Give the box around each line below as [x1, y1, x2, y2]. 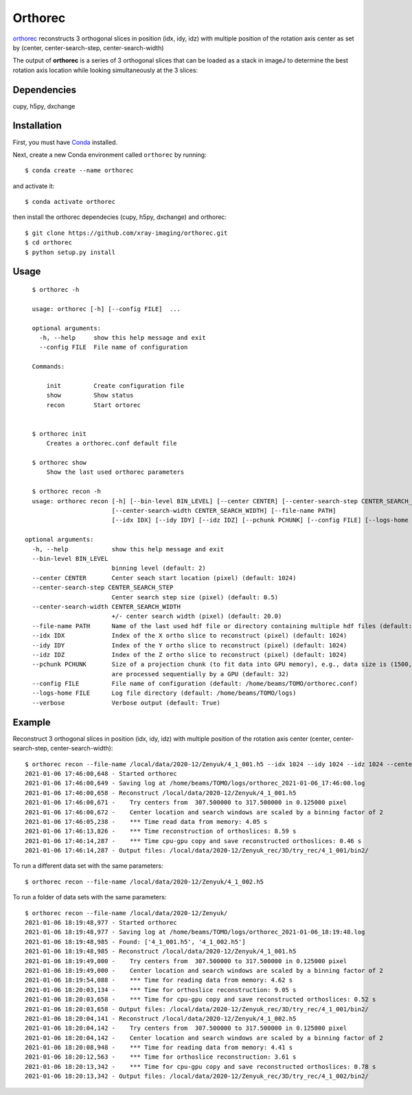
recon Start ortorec [46, 401, 141, 408]
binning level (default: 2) [111, 564, 206, 573]
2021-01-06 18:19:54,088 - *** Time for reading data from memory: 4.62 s [25, 976, 293, 984]
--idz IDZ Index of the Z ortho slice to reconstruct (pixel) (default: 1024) [32, 651, 347, 658]
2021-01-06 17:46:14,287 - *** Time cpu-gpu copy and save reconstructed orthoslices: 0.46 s [25, 837, 362, 844]
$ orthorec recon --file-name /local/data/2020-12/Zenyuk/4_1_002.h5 [25, 877, 264, 886]
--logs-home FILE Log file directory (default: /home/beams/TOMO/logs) [32, 689, 297, 697]
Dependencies [12, 84, 77, 95]
